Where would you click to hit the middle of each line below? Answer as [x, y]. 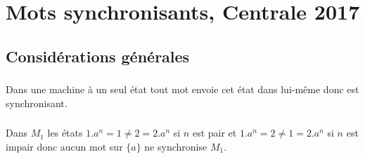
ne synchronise [176, 146]
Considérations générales [98, 56]
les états [65, 133]
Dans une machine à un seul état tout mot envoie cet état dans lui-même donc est [182, 89]
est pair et [214, 133]
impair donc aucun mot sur [64, 146]
